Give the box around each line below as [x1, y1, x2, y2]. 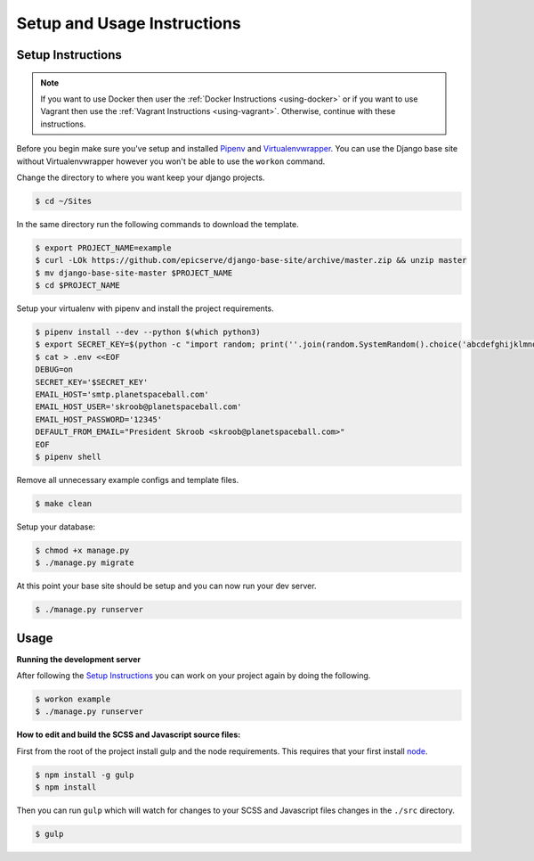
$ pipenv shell [35, 451, 101, 462]
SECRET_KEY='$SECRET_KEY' [35, 377, 149, 387]
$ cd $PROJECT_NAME [35, 281, 120, 291]
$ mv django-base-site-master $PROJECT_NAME [35, 267, 233, 278]
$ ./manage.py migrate [35, 558, 134, 568]
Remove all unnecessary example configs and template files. [16, 474, 239, 485]
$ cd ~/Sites [35, 196, 93, 206]
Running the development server [16, 653, 142, 664]
